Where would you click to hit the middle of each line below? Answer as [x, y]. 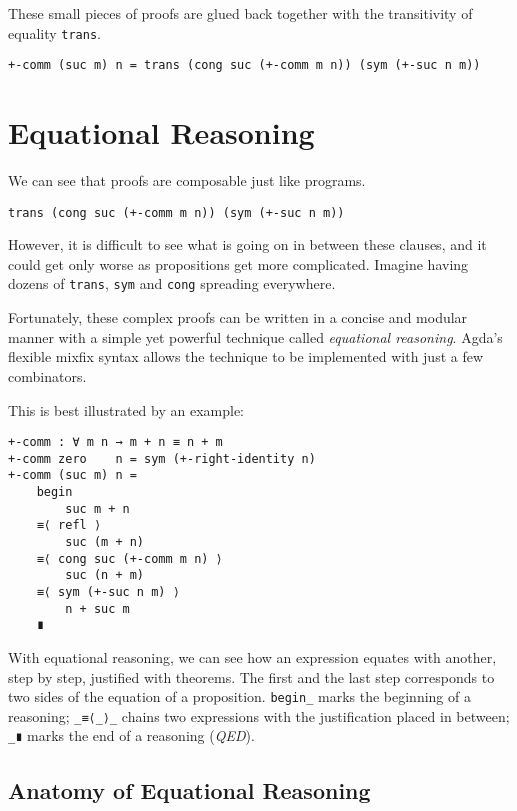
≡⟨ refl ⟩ [69, 525]
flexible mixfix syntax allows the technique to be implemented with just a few [246, 356]
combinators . [47, 375]
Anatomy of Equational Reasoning [189, 789]
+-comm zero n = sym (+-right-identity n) [162, 458]
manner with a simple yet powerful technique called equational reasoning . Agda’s [255, 336]
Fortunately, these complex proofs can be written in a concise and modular [238, 317]
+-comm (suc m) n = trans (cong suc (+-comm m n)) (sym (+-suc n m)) [244, 65]
